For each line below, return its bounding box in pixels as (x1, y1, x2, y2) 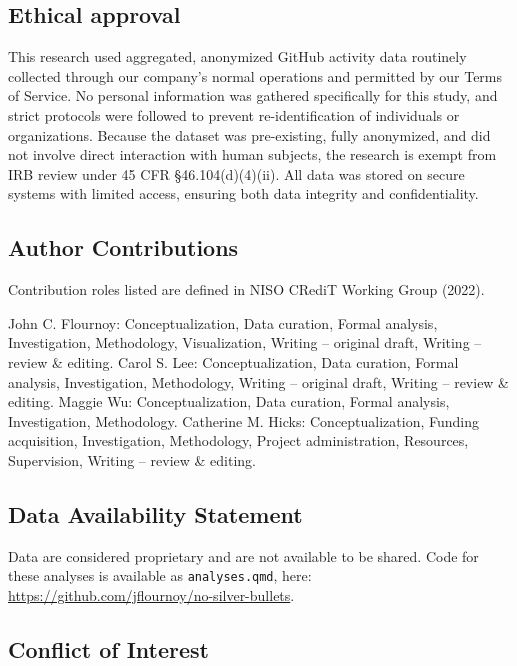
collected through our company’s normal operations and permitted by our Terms (8, 65, 503, 86)
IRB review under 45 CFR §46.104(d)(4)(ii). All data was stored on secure (8, 163, 465, 184)
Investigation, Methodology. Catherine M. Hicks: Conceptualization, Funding (8, 410, 480, 431)
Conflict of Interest (8, 633, 210, 664)
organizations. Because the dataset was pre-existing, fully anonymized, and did (8, 124, 491, 145)
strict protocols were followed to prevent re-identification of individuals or (8, 104, 460, 125)
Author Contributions (8, 232, 239, 263)
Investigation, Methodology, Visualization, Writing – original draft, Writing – (8, 332, 482, 353)
